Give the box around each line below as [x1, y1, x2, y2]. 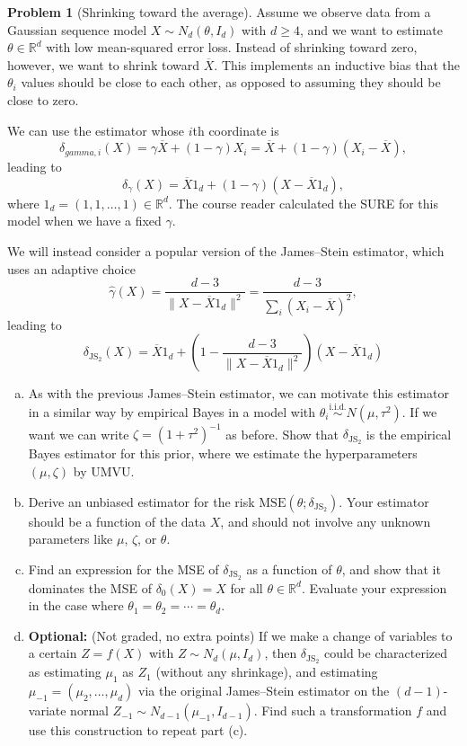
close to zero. [7, 90, 79, 109]
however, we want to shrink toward [7, 55, 200, 74]
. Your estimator [339, 492, 429, 511]
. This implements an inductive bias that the [214, 55, 460, 74]
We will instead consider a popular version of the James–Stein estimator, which [7, 241, 445, 260]
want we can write [28, 424, 129, 443]
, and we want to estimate [299, 20, 444, 39]
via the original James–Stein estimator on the [138, 681, 390, 700]
